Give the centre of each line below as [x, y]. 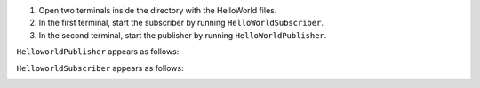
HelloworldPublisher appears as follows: [98, 52]
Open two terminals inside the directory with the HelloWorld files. [158, 10]
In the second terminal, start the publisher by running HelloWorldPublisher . [183, 35]
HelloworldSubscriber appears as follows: [100, 68]
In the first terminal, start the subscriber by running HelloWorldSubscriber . [181, 23]
